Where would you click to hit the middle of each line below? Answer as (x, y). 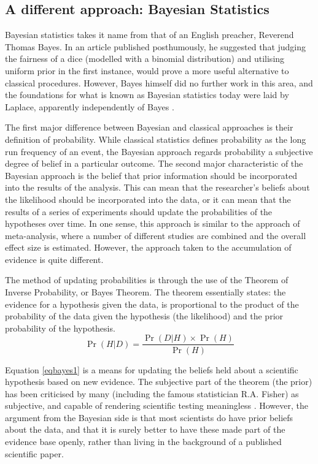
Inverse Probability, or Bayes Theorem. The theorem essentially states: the (145, 292)
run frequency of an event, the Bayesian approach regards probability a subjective (159, 151)
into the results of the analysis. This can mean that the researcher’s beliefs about (157, 187)
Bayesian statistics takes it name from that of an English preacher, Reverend (149, 35)
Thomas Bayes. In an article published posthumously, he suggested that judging (156, 46)
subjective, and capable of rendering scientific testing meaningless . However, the (157, 405)
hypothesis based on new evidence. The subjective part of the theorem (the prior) (159, 382)
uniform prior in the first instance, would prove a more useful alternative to (147, 70)
